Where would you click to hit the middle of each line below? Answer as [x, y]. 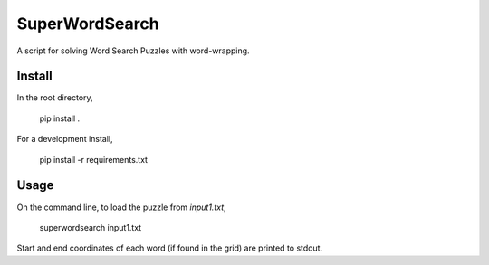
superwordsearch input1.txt [91, 227]
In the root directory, [55, 98]
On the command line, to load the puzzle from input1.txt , [121, 207]
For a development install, [65, 139]
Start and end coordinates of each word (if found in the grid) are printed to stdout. [170, 248]
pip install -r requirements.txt [94, 159]
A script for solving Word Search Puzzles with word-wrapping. [133, 51]
